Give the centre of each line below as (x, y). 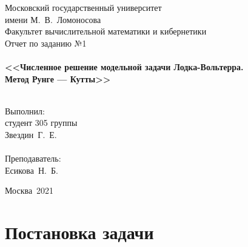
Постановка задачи (79, 232)
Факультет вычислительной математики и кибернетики (106, 31)
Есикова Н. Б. (32, 170)
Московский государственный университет (83, 7)
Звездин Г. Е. (31, 134)
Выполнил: (25, 110)
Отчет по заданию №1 (46, 43)
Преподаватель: (33, 158)
